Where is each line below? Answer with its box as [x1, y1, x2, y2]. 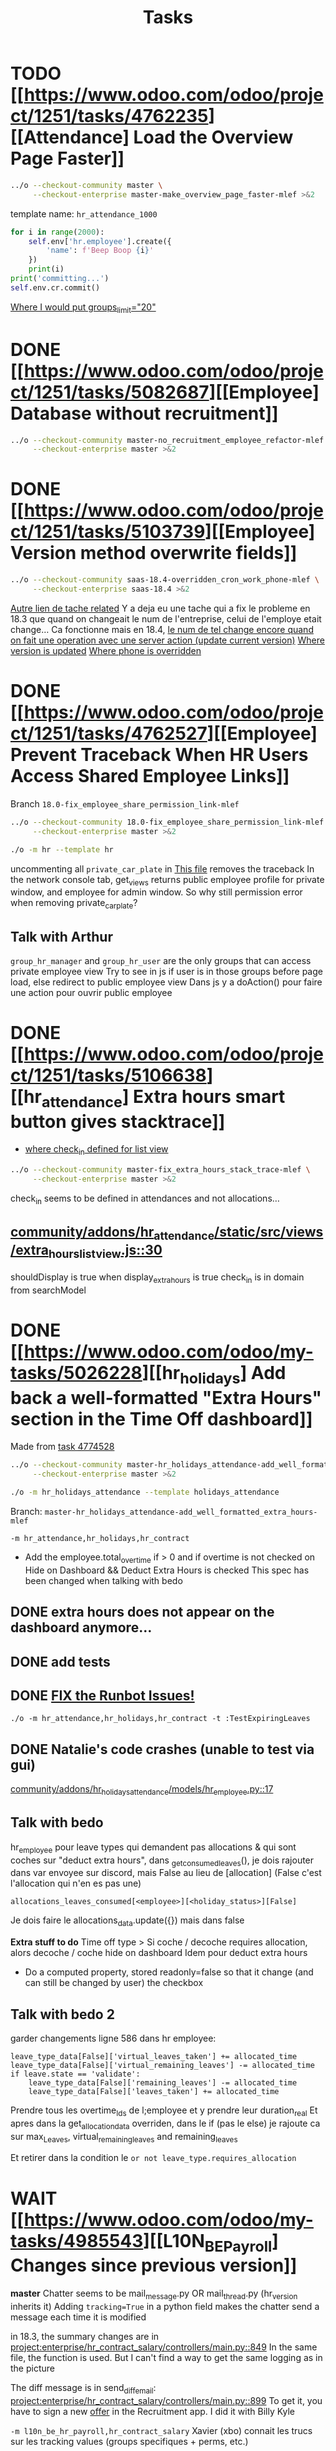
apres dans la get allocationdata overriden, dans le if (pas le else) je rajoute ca [10, 2117, 321, 2131]
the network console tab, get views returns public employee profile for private [10, 873, 325, 888]
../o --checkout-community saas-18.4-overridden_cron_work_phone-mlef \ [10, 575, 320, 585]
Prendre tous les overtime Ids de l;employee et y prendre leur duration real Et [10, 2104, 318, 2118]
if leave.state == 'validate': [10, 2069, 141, 2079]
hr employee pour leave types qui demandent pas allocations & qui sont [10, 1841, 297, 1855]
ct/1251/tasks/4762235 [10, 105, 209, 128]
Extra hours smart [133, 1086, 286, 1108]
